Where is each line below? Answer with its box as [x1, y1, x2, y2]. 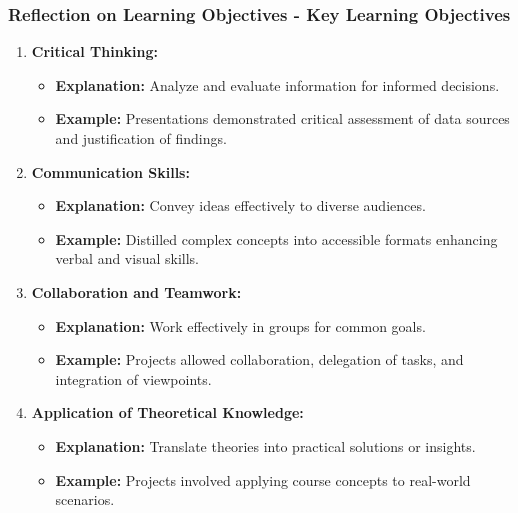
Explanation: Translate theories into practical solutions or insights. [55, 435, 476, 456]
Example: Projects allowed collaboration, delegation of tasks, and [55, 349, 464, 370]
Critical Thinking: [31, 41, 159, 62]
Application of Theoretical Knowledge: [31, 402, 304, 423]
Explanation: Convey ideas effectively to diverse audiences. [55, 195, 426, 216]
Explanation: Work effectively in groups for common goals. [55, 315, 426, 336]
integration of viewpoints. [55, 368, 212, 389]
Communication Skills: [31, 161, 190, 182]
